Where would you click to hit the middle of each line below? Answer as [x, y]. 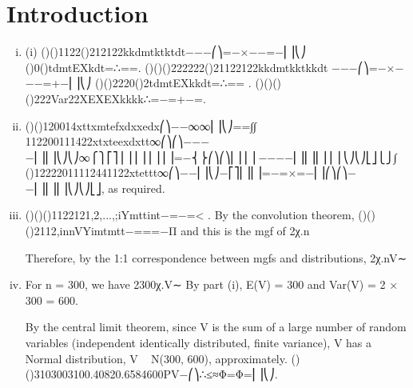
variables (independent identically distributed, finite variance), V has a [199, 343]
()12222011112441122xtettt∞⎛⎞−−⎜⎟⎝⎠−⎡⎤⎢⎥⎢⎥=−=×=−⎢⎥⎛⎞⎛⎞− [191, 172]
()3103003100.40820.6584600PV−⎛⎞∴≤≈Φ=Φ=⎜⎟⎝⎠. [151, 374]
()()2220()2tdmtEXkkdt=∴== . [173, 83]
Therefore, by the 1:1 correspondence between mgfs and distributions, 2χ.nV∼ [216, 257]
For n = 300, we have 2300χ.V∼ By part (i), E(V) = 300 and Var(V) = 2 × [212, 284]
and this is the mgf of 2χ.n [245, 231]
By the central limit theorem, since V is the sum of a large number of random [216, 327]
